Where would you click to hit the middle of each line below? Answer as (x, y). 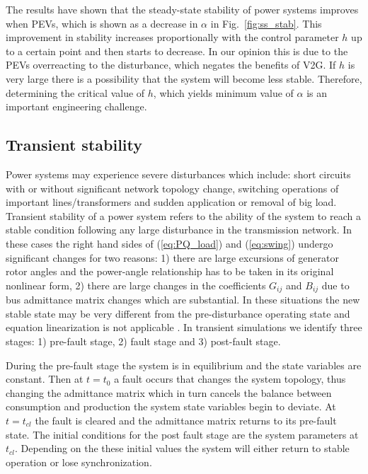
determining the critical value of (75, 92)
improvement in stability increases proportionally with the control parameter (172, 37)
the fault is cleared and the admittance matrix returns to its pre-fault (186, 420)
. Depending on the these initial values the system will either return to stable (182, 448)
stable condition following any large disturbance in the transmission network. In (179, 230)
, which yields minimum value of (223, 92)
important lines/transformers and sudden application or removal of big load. (171, 202)
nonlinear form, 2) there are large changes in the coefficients (136, 285)
